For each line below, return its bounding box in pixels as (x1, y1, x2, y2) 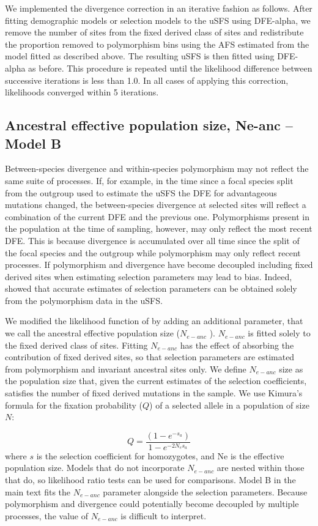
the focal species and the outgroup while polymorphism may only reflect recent (5, 246, 301, 259)
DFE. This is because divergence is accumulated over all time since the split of (5, 234, 300, 246)
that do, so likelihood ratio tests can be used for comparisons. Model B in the (5, 473, 296, 486)
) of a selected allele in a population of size (149, 398, 309, 411)
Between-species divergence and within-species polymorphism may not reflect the (5, 162, 309, 175)
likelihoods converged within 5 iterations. (5, 86, 159, 98)
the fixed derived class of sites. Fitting (5, 338, 148, 351)
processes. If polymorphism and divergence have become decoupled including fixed (5, 258, 313, 271)
